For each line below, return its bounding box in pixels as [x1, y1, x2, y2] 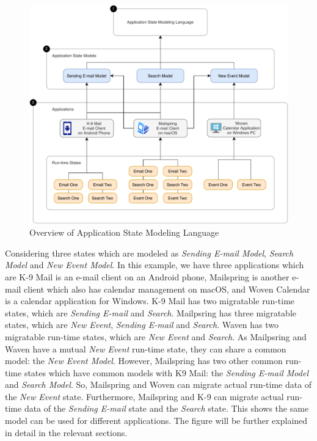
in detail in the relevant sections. [5, 426, 128, 439]
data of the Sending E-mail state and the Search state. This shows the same [24, 402, 309, 415]
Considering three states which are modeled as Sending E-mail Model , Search [5, 246, 294, 259]
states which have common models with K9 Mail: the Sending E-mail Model [24, 366, 308, 379]
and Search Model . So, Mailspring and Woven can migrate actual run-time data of [5, 378, 312, 391]
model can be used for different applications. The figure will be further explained [5, 414, 308, 427]
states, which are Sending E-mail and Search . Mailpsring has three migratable [5, 306, 296, 319]
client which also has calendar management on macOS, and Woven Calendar [24, 282, 310, 295]
